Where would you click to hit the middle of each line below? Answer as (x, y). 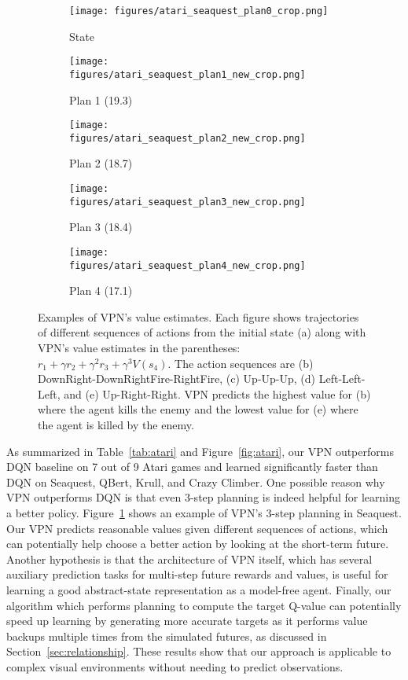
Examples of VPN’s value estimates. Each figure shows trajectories (198, 316)
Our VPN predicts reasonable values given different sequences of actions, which (197, 528)
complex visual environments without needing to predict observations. (175, 666)
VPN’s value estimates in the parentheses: (139, 348)
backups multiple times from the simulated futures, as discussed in (167, 636)
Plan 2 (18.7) (101, 163)
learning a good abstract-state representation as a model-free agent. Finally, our (199, 589)
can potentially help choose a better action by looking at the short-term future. (198, 544)
